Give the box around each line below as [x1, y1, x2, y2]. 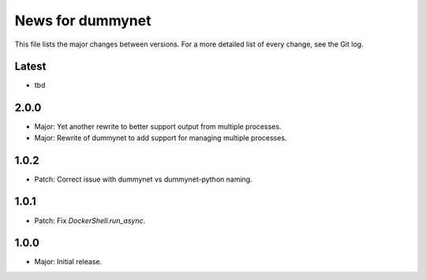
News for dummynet [14, 12, 151, 29]
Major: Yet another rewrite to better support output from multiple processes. [34, 122, 282, 132]
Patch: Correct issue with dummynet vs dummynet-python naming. [34, 174, 252, 184]
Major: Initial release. [34, 257, 103, 267]
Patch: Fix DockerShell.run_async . [34, 215, 146, 225]
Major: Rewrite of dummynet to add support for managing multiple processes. [34, 133, 287, 142]
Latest [14, 60, 47, 73]
